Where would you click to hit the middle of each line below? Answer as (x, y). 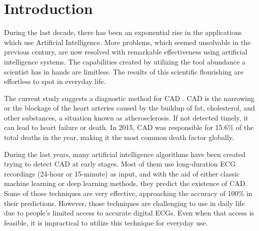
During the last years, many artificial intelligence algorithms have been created (125, 154)
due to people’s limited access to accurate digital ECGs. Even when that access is (129, 213)
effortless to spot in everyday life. (55, 81)
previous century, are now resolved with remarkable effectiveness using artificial (126, 52)
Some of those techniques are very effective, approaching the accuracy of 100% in (128, 193)
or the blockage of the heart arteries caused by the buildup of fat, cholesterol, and (129, 108)
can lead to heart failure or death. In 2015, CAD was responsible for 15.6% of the (129, 127)
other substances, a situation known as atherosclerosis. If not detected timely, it (126, 117)
